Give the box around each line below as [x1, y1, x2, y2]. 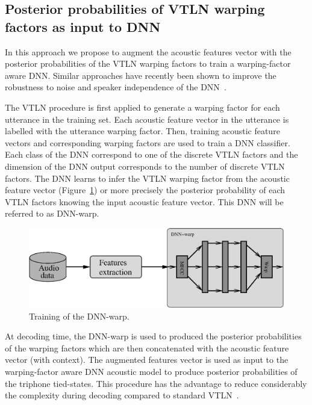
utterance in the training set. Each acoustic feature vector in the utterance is [5, 113, 289, 125]
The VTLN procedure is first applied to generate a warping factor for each [5, 100, 280, 113]
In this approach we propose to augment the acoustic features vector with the [5, 45, 292, 58]
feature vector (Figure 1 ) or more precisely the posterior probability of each [5, 184, 285, 196]
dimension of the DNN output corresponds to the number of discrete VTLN [5, 159, 285, 172]
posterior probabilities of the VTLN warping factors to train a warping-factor [5, 57, 291, 70]
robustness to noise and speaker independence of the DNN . [5, 81, 226, 93]
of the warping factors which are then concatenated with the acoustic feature [5, 341, 289, 354]
